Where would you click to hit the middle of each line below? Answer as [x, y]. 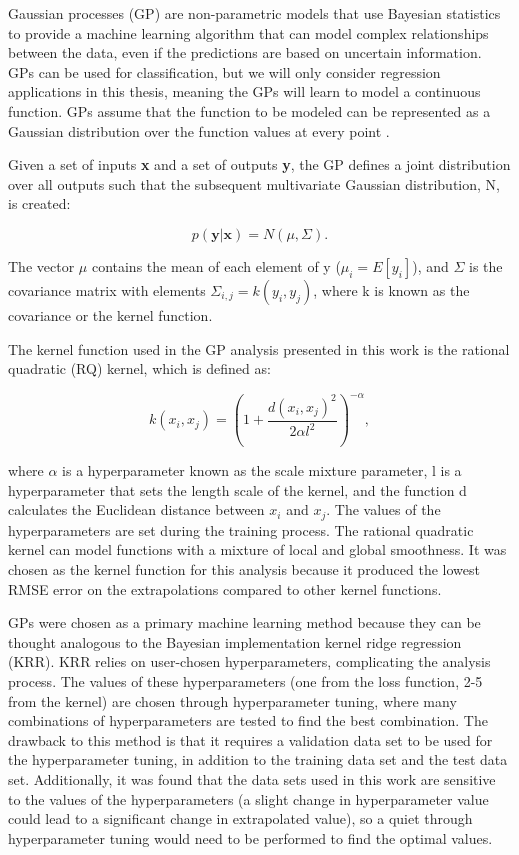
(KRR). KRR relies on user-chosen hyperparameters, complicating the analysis [249, 661]
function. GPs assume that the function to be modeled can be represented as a [249, 110]
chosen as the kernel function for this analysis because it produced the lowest [244, 568]
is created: [39, 203]
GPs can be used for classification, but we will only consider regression [224, 71]
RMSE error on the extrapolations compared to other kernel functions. [225, 588]
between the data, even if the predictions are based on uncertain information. [245, 52]
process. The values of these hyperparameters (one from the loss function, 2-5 [245, 680]
